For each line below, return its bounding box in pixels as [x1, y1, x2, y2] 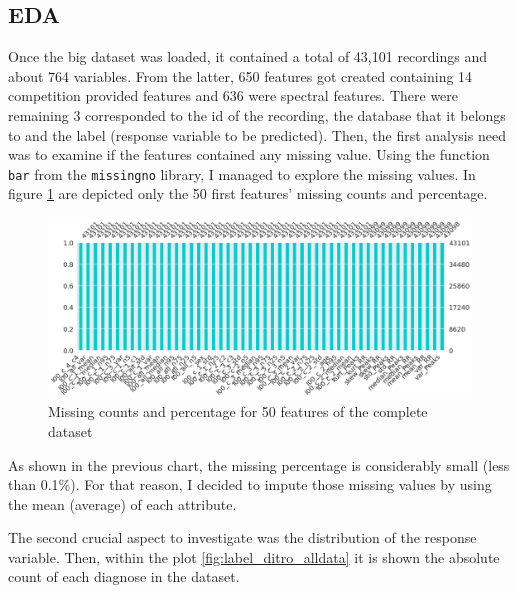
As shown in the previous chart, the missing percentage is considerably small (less [8, 454, 510, 475]
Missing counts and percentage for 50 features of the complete [48, 401, 428, 422]
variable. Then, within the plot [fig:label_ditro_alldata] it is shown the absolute [8, 546, 500, 567]
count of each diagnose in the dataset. [8, 566, 240, 587]
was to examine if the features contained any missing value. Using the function [8, 144, 490, 165]
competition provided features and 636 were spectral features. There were [8, 85, 459, 106]
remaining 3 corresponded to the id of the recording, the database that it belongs [8, 104, 506, 125]
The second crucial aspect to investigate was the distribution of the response [8, 527, 477, 548]
